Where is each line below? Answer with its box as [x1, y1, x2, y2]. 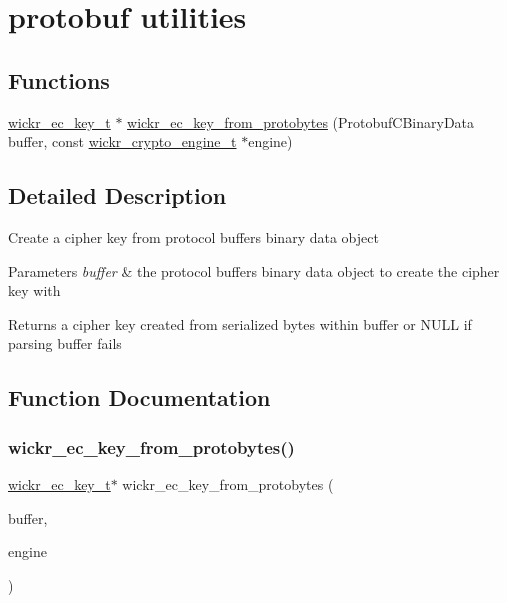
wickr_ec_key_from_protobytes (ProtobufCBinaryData [127, 111, 475, 132]
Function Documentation [8, 382, 271, 413]
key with [8, 280, 61, 301]
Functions [8, 64, 110, 95]
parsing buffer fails [8, 333, 122, 354]
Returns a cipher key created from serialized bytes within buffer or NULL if [8, 313, 472, 334]
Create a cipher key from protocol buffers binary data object [8, 226, 379, 247]
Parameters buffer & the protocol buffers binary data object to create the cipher [8, 260, 500, 281]
